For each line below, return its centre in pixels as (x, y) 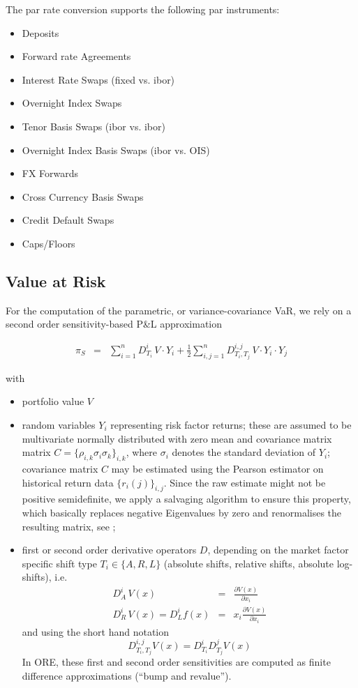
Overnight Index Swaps (72, 103)
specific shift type (59, 563)
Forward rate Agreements (76, 56)
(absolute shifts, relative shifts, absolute (249, 563)
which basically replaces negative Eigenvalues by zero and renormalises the (182, 512)
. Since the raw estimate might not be (245, 482)
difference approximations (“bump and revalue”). (127, 675)
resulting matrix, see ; (69, 526)
